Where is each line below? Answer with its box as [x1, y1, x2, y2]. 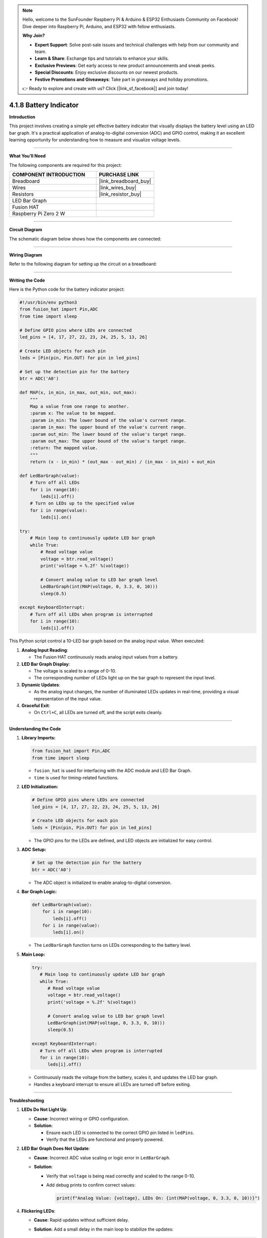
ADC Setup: [21, 847, 46, 853]
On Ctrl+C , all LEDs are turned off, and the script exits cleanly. [34, 710, 163, 716]
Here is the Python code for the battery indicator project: [9, 286, 125, 292]
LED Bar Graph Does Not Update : [21, 1145, 90, 1151]
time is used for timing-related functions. [34, 774, 119, 780]
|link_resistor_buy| [99, 191, 142, 198]
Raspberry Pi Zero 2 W [12, 210, 65, 217]
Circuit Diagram [9, 227, 42, 233]
